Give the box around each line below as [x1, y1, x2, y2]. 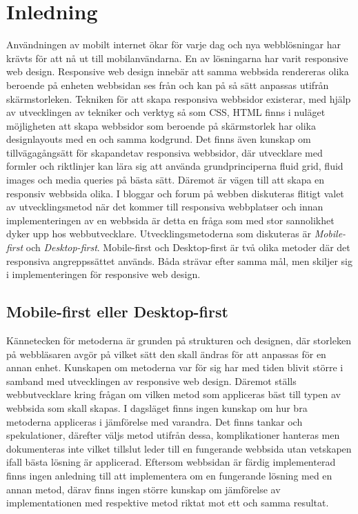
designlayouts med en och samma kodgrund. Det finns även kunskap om [6, 132, 311, 146]
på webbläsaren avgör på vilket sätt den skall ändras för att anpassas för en [6, 346, 326, 361]
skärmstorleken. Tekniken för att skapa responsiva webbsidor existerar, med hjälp [6, 91, 351, 106]
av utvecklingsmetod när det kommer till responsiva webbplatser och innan [6, 199, 324, 214]
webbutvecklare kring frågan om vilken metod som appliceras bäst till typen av [6, 387, 341, 402]
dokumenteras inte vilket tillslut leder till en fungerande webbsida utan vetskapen [6, 441, 352, 455]
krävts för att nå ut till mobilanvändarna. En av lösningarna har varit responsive [6, 50, 348, 65]
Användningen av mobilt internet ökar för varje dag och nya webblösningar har [6, 37, 341, 52]
